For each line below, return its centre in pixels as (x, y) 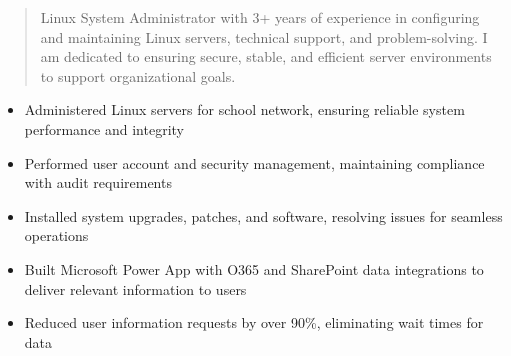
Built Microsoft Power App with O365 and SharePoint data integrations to (254, 268)
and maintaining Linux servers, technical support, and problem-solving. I (264, 36)
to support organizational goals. (138, 75)
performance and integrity (104, 128)
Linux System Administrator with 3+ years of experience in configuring (260, 17)
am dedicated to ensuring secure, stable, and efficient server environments (266, 56)
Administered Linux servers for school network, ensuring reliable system (244, 109)
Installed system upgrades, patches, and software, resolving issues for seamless (263, 215)
